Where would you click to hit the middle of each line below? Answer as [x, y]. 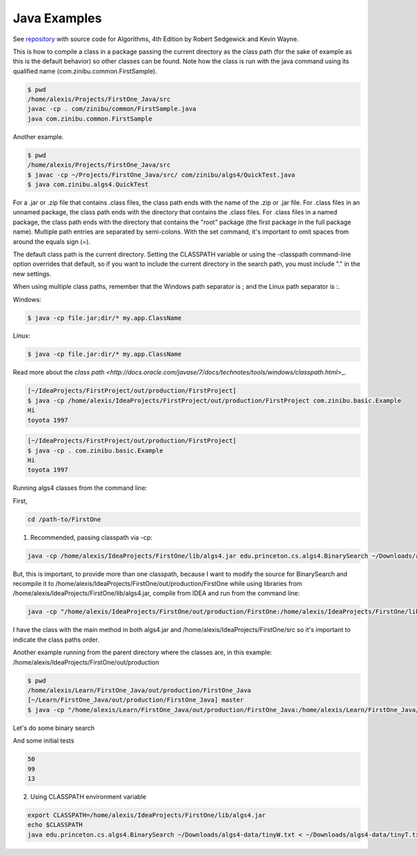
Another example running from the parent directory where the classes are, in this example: [142, 652]
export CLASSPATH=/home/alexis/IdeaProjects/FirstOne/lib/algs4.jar [147, 815]
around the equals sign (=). [51, 241]
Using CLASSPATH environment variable [88, 796]
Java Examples [57, 18]
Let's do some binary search [54, 728]
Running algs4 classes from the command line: [80, 488]
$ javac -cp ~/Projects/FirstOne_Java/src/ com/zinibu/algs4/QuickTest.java [161, 175]
